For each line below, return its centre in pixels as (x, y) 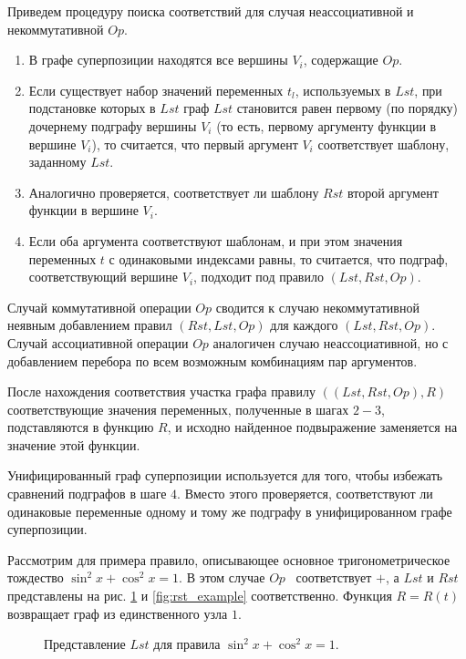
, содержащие (341, 60)
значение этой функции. (74, 444)
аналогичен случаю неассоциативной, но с (331, 342)
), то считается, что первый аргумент (195, 144)
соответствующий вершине (104, 277)
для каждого (304, 325)
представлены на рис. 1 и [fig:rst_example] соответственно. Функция (200, 596)
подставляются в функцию (81, 427)
